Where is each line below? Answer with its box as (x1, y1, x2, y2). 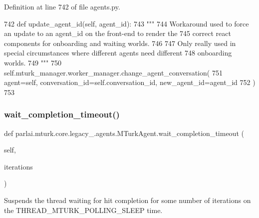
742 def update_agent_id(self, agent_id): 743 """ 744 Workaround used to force (4, 18, 249, 28)
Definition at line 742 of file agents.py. (4, 1, 120, 11)
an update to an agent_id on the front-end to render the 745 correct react (4, 28, 231, 38)
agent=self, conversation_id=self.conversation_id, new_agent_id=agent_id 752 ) (4, 77, 256, 87)
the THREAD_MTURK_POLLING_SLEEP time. (4, 204, 163, 215)
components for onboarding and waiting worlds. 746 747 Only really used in (4, 37, 236, 48)
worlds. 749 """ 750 (4, 57, 62, 67)
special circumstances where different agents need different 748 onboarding (4, 47, 232, 58)
